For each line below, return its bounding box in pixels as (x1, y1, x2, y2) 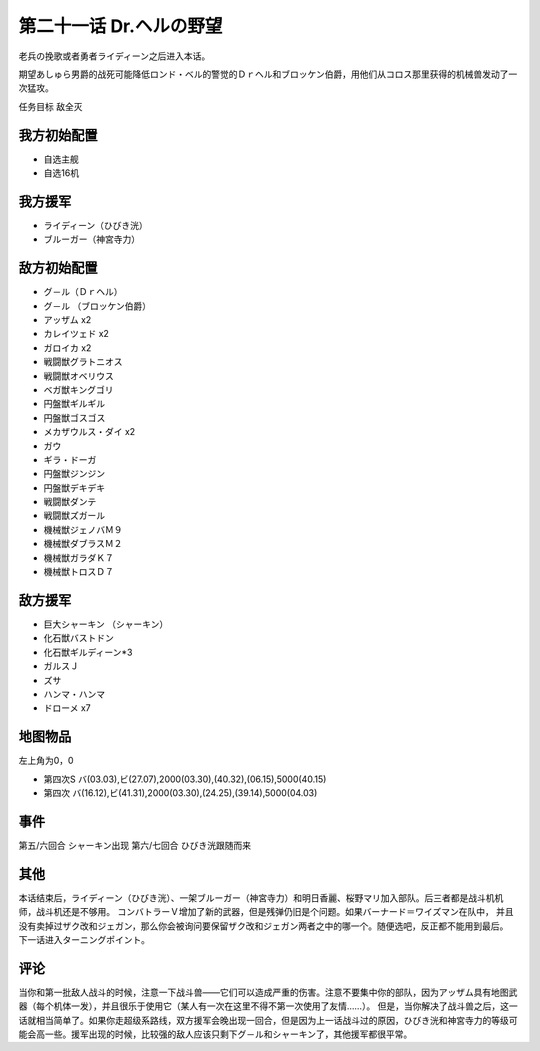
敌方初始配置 (18, 260, 98, 277)
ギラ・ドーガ (43, 453, 97, 465)
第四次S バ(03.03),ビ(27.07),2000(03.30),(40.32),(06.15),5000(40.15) (43, 773, 327, 785)
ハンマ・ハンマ (43, 688, 105, 700)
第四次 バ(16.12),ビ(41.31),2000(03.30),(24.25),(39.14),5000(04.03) (43, 786, 318, 799)
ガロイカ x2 (43, 341, 92, 354)
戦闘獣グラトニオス (43, 356, 123, 368)
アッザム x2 (43, 314, 92, 325)
